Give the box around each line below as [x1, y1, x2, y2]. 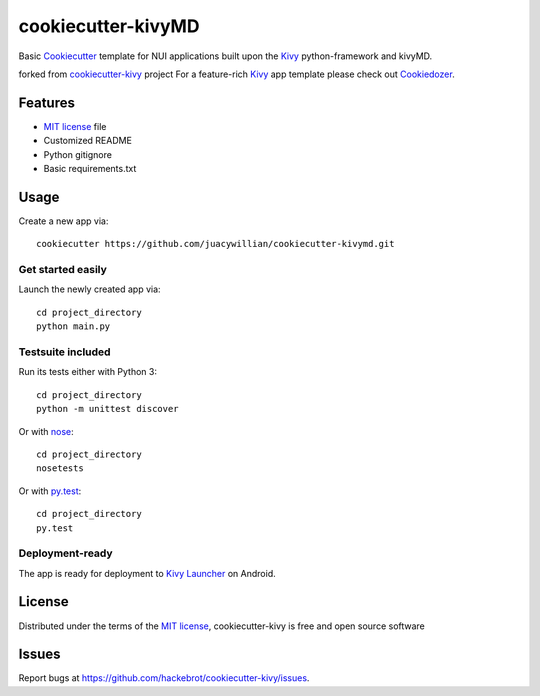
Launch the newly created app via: [18, 283, 161, 295]
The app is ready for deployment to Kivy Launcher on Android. [18, 567, 276, 579]
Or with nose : [18, 425, 74, 437]
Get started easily [18, 263, 107, 277]
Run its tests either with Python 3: [18, 366, 158, 378]
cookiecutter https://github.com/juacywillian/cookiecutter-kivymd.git [36, 238, 395, 250]
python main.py [36, 321, 111, 332]
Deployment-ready [18, 546, 114, 560]
